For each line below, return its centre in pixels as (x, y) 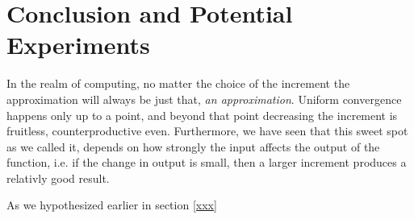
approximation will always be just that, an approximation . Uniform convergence (204, 99)
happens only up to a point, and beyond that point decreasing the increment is (202, 115)
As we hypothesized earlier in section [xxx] (112, 205)
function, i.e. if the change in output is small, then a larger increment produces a (207, 162)
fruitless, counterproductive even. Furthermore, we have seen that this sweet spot (207, 131)
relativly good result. (58, 178)
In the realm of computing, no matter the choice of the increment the (178, 83)
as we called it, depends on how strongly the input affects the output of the (193, 146)
